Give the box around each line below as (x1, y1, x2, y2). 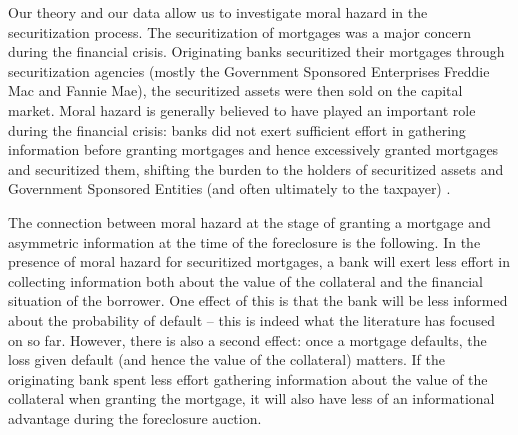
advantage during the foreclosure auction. (8, 407, 262, 428)
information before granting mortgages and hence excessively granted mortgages (8, 139, 499, 160)
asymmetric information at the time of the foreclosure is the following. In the (8, 231, 481, 252)
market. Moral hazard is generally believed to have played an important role (8, 99, 476, 120)
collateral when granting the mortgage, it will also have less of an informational (8, 388, 495, 409)
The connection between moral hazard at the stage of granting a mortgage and (8, 211, 491, 232)
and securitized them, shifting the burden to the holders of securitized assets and (8, 158, 504, 179)
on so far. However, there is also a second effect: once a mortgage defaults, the (8, 329, 487, 350)
